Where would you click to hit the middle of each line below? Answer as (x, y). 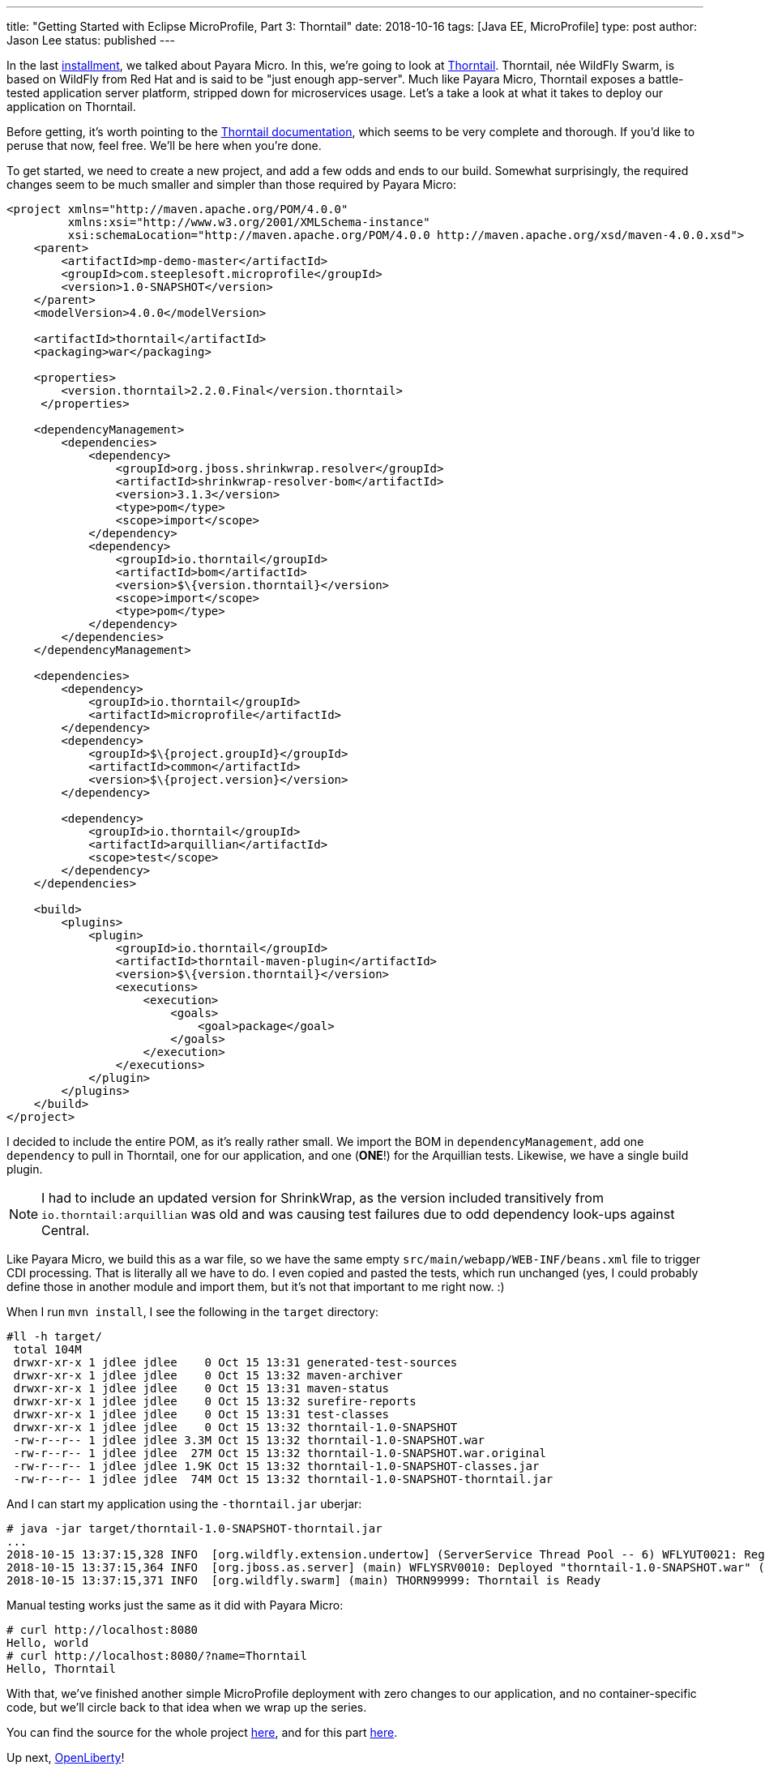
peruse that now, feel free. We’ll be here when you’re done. (164, 145)
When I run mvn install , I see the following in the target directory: (193, 1312)
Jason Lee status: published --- (91, 40)
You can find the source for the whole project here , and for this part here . (202, 1732)
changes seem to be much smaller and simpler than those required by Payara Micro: (232, 184)
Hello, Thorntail (61, 1669)
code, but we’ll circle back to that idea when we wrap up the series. (187, 1707)
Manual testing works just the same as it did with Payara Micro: (175, 1605)
